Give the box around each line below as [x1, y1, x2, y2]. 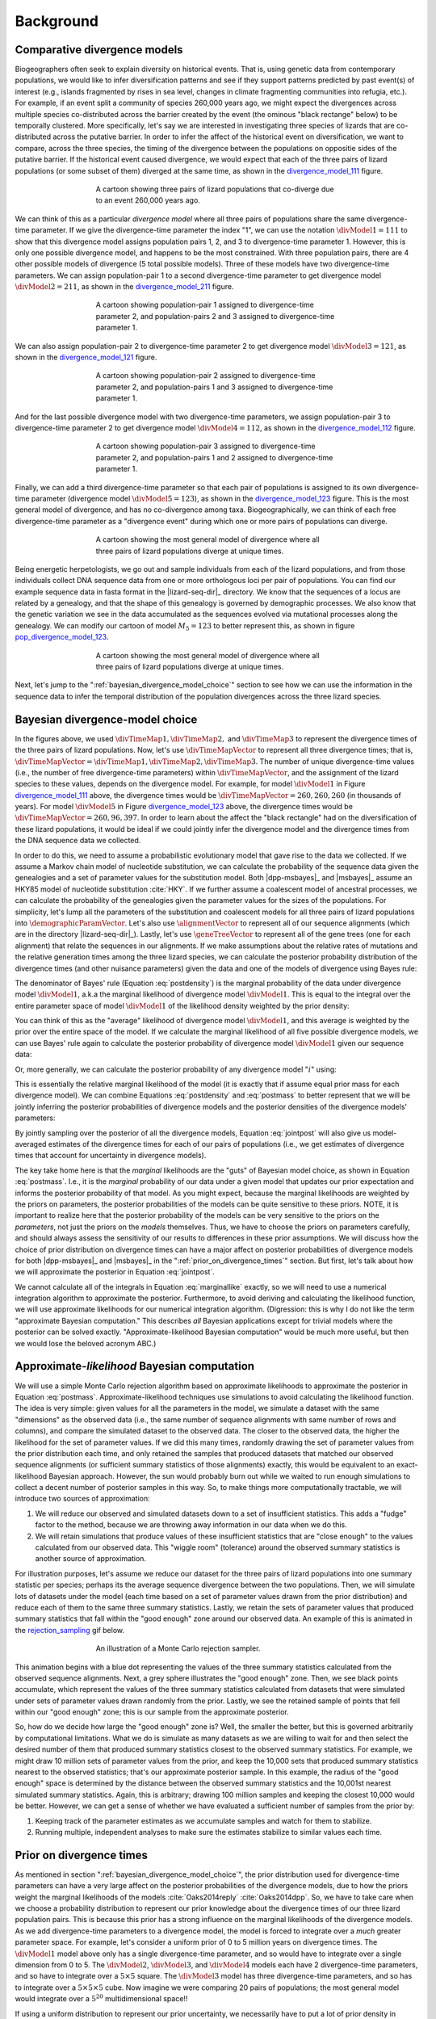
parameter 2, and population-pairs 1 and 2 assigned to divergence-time [95, 452, 333, 462]
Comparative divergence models [15, 43, 183, 57]
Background [15, 12, 99, 30]
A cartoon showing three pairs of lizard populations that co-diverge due [95, 184, 334, 194]
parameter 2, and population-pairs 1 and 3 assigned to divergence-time [95, 382, 333, 392]
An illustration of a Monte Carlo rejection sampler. [95, 1643, 261, 1653]
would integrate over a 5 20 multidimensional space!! [15, 1993, 188, 2004]
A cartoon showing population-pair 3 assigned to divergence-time [95, 441, 316, 451]
